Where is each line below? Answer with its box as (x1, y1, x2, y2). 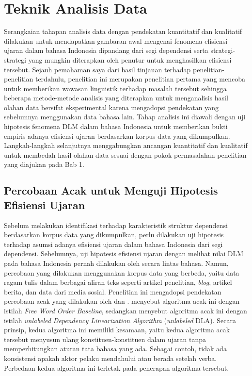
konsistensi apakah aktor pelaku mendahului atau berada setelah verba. (4, 353, 217, 363)
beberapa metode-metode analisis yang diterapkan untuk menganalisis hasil (4, 93, 228, 103)
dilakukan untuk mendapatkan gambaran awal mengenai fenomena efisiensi (4, 35, 228, 46)
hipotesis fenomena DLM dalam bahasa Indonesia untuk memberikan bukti (4, 121, 228, 131)
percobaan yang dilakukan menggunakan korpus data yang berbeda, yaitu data (4, 267, 239, 278)
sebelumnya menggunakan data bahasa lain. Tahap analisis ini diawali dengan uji (4, 112, 246, 122)
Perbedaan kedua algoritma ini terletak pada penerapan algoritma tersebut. (4, 362, 229, 373)
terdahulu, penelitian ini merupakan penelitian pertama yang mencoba (35, 74, 245, 84)
